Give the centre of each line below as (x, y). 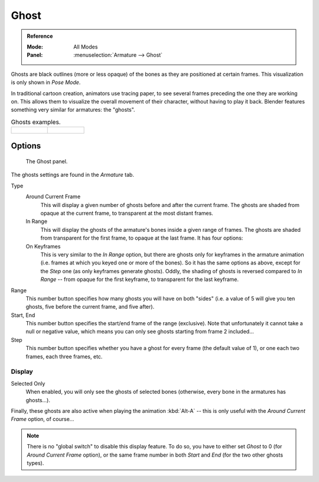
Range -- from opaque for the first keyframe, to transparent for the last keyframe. (140, 279)
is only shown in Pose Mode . (46, 82)
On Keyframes (43, 246)
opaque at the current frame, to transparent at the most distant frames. (127, 213)
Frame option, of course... (43, 419)
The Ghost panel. (47, 161)
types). (35, 463)
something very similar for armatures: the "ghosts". (73, 110)
